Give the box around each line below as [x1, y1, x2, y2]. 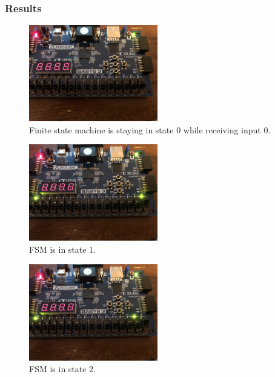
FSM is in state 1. [29, 243, 96, 255]
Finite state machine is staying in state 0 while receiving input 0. [29, 123, 271, 136]
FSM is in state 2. [29, 362, 96, 375]
